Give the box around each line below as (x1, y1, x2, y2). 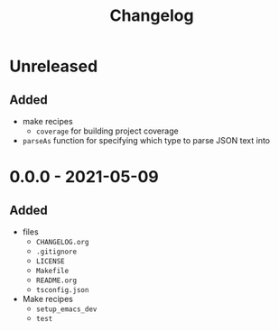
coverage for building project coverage (35, 125, 179, 136)
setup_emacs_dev (35, 305, 98, 314)
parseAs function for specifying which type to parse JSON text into (22, 135, 271, 145)
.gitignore (35, 247, 78, 256)
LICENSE (35, 257, 65, 266)
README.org (35, 276, 78, 285)
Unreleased (9, 56, 98, 77)
